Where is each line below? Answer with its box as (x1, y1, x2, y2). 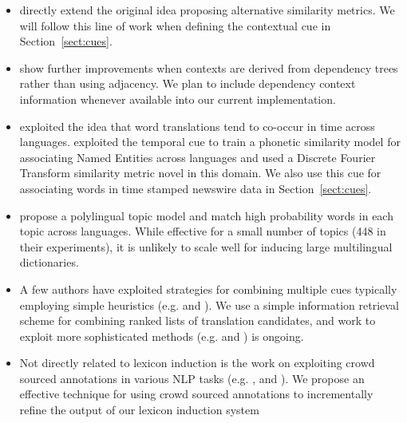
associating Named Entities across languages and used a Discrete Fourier (19, 148, 376, 165)
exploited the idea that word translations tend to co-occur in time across (19, 117, 375, 134)
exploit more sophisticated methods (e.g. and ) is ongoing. (19, 327, 304, 344)
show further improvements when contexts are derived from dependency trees (19, 59, 398, 76)
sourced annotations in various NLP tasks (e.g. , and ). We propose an (19, 370, 365, 386)
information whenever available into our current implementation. (19, 90, 336, 107)
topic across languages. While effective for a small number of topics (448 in (19, 223, 386, 239)
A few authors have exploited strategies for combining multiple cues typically (19, 280, 397, 297)
